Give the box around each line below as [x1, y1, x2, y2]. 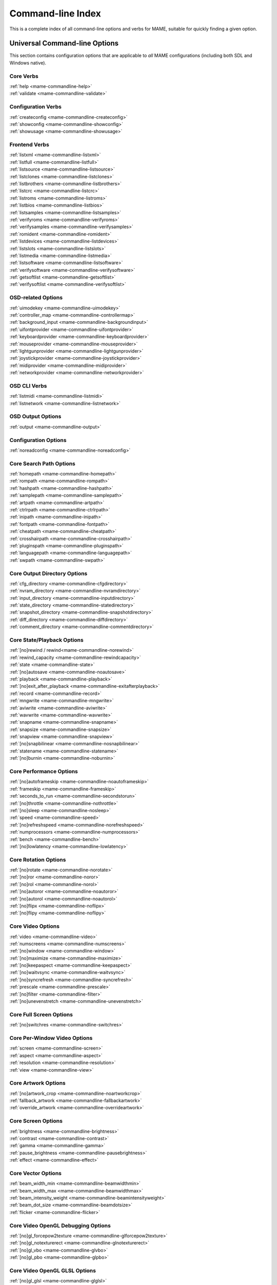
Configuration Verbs [9, 103, 62, 111]
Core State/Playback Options [9, 636, 84, 644]
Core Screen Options [9, 1117, 63, 1125]
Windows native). [9, 60, 46, 66]
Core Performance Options [9, 768, 78, 775]
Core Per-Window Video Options [9, 1034, 93, 1041]
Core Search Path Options [9, 460, 75, 467]
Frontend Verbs [9, 141, 50, 149]
